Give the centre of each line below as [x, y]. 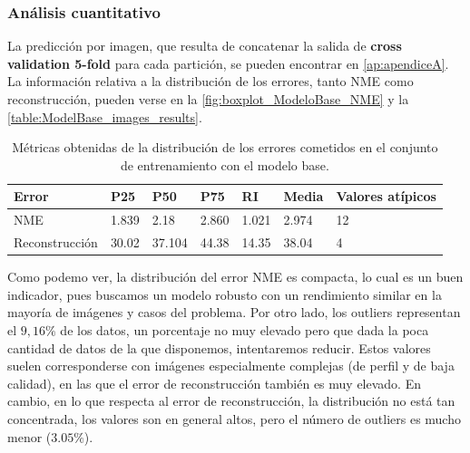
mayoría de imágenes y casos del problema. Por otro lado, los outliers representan [234, 312]
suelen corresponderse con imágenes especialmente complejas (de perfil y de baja [231, 366]
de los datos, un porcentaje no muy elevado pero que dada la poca [245, 329]
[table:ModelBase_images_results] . [105, 116]
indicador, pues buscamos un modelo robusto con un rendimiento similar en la [225, 294]
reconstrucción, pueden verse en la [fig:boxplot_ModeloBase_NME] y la [208, 99]
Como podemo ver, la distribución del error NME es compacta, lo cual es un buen [235, 277]
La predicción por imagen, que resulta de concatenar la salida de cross [205, 46]
